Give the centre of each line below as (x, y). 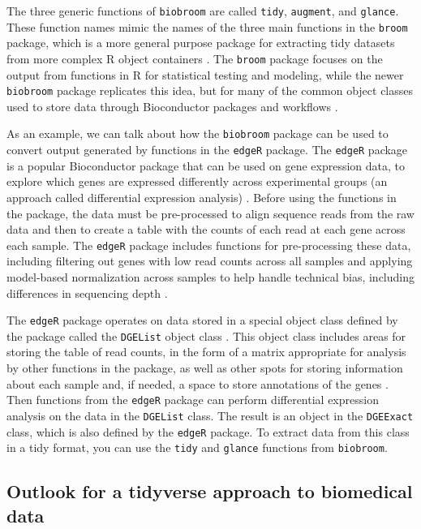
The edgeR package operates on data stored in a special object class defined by (202, 320)
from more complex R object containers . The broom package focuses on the (195, 58)
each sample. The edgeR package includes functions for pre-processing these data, (209, 245)
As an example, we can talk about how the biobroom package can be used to (198, 133)
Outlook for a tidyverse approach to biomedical (210, 491)
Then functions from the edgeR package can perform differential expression (193, 400)
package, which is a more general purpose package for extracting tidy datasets (201, 43)
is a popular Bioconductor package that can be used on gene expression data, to (206, 165)
